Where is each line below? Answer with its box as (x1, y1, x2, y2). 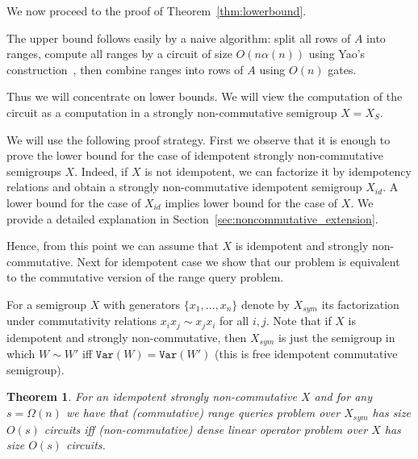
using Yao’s (308, 45, 366, 62)
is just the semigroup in (278, 328, 395, 345)
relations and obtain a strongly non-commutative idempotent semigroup (6, 178, 362, 195)
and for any (314, 388, 372, 405)
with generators (103, 295, 181, 312)
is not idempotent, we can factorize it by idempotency (144, 162, 412, 179)
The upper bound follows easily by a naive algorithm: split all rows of (6, 29, 351, 46)
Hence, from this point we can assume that (6, 237, 219, 254)
